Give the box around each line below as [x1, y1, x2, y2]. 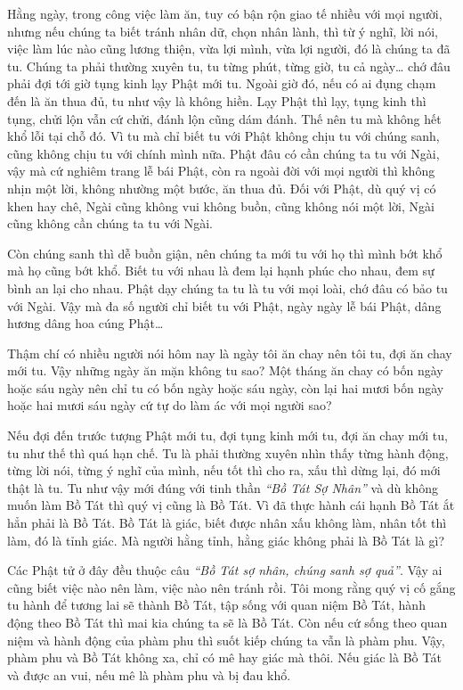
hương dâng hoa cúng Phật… [7, 314, 164, 333]
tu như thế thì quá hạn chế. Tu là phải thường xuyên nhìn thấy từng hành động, [7, 443, 449, 462]
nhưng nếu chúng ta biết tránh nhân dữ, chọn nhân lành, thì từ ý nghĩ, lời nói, [7, 21, 438, 40]
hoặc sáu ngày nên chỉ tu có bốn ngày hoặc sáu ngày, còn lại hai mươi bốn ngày [7, 378, 444, 397]
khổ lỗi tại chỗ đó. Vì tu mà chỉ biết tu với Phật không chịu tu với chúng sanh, [7, 127, 440, 145]
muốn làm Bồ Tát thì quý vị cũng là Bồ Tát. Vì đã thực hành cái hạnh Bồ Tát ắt [7, 496, 455, 514]
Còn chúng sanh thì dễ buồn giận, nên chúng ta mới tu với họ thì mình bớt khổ [7, 243, 443, 262]
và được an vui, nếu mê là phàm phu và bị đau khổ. [7, 665, 291, 684]
